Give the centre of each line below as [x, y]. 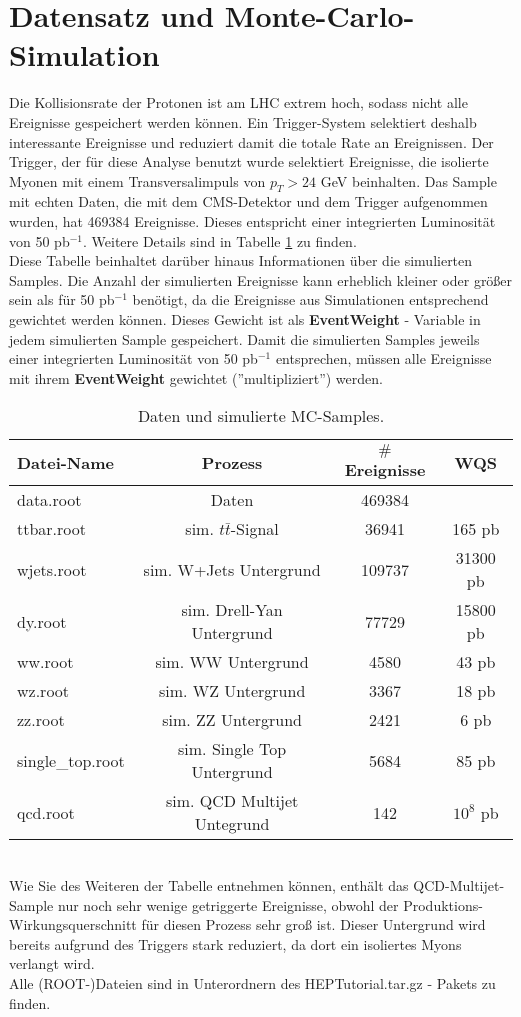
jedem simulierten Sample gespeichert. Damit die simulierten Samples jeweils [244, 338]
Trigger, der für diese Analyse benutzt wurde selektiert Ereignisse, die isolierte [249, 161]
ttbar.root [52, 529]
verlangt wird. [52, 963]
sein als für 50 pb [62, 299]
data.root [49, 500]
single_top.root [71, 760]
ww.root [45, 662]
